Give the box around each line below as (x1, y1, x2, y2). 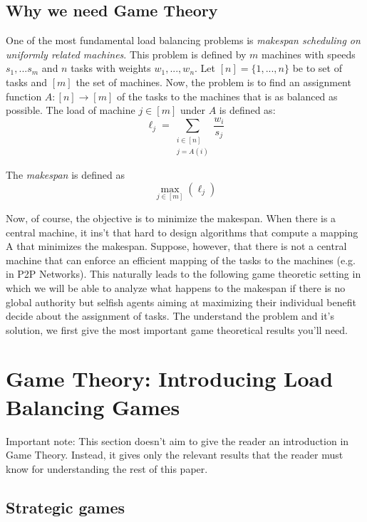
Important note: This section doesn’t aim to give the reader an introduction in (6, 433, 349, 448)
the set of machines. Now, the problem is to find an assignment (76, 74, 351, 89)
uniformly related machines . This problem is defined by (6, 46, 247, 61)
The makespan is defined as (6, 167, 125, 182)
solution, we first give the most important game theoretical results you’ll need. (6, 322, 348, 337)
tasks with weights (71, 61, 151, 75)
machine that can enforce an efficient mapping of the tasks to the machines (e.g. (6, 252, 356, 267)
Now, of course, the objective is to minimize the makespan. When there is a (6, 210, 336, 225)
